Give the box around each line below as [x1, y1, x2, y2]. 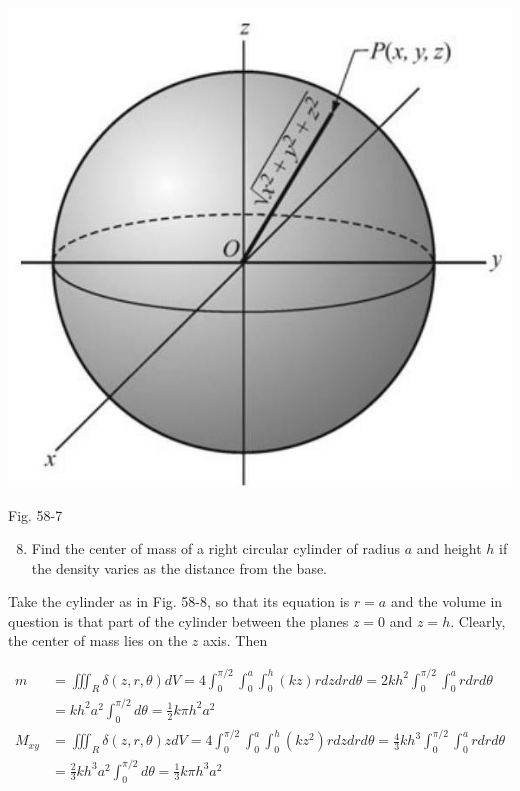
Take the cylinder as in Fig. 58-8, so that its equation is [8, 591, 350, 612]
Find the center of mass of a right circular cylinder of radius [31, 538, 400, 559]
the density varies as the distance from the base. [31, 557, 327, 578]
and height [416, 538, 482, 559]
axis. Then [202, 630, 268, 651]
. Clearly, [450, 610, 506, 631]
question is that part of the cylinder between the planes [8, 610, 349, 631]
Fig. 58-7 [8, 504, 63, 525]
